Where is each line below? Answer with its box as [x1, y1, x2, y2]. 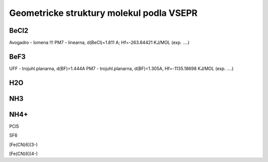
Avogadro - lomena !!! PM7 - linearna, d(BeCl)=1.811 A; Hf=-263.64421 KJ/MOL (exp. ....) [9, 40, 190, 46]
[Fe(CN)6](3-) [9, 142, 38, 148]
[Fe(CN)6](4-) [9, 151, 38, 157]
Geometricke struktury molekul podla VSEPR [9, 7, 198, 18]
